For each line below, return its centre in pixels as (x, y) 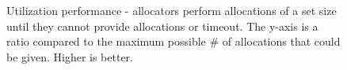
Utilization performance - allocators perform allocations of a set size (172, 10)
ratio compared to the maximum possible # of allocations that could (173, 41)
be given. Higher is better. (70, 56)
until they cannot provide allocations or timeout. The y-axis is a (162, 26)
